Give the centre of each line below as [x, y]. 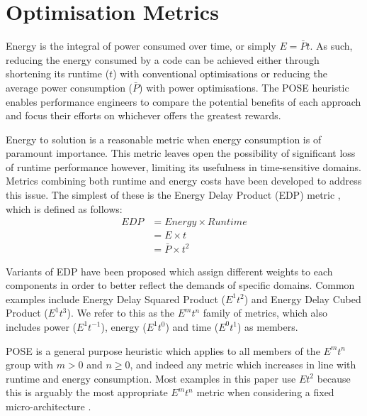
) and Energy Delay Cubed [303, 299]
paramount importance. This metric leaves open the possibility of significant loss [181, 153]
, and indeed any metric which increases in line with [243, 365]
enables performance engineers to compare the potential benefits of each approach [183, 101]
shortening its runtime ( [58, 73]
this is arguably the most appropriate [87, 392]
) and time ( [192, 326]
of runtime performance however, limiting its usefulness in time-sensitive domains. [183, 166]
